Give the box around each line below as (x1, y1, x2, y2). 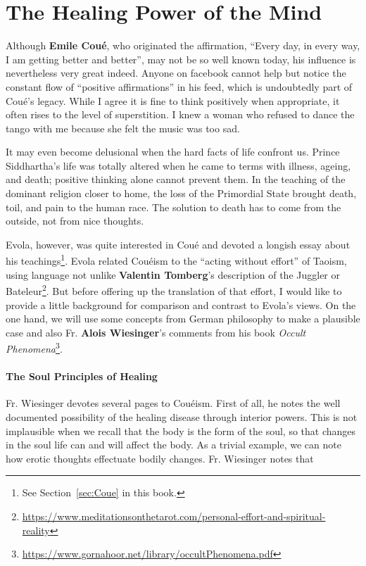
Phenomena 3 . (6, 339, 63, 356)
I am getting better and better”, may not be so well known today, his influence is (6, 51, 356, 66)
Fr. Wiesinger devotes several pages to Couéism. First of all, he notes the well (6, 396, 341, 410)
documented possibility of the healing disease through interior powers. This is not (6, 409, 358, 424)
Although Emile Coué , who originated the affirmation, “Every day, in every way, (6, 38, 360, 53)
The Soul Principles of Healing (6, 369, 158, 384)
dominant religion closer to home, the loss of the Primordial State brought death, (6, 186, 357, 201)
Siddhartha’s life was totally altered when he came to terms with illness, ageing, (6, 158, 351, 172)
